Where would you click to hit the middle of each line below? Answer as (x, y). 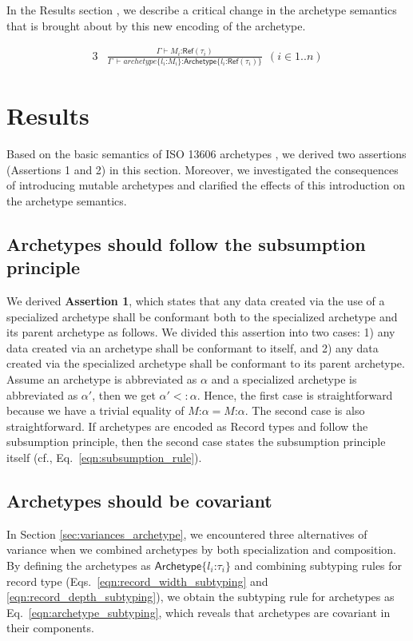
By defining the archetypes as (79, 565)
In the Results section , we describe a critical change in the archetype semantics (202, 10)
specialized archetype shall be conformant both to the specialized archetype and (202, 316)
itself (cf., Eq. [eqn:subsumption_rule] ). (104, 457)
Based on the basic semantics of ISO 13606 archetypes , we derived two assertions (206, 154)
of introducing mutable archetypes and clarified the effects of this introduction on (206, 185)
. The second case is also (305, 410)
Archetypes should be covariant (139, 500)
